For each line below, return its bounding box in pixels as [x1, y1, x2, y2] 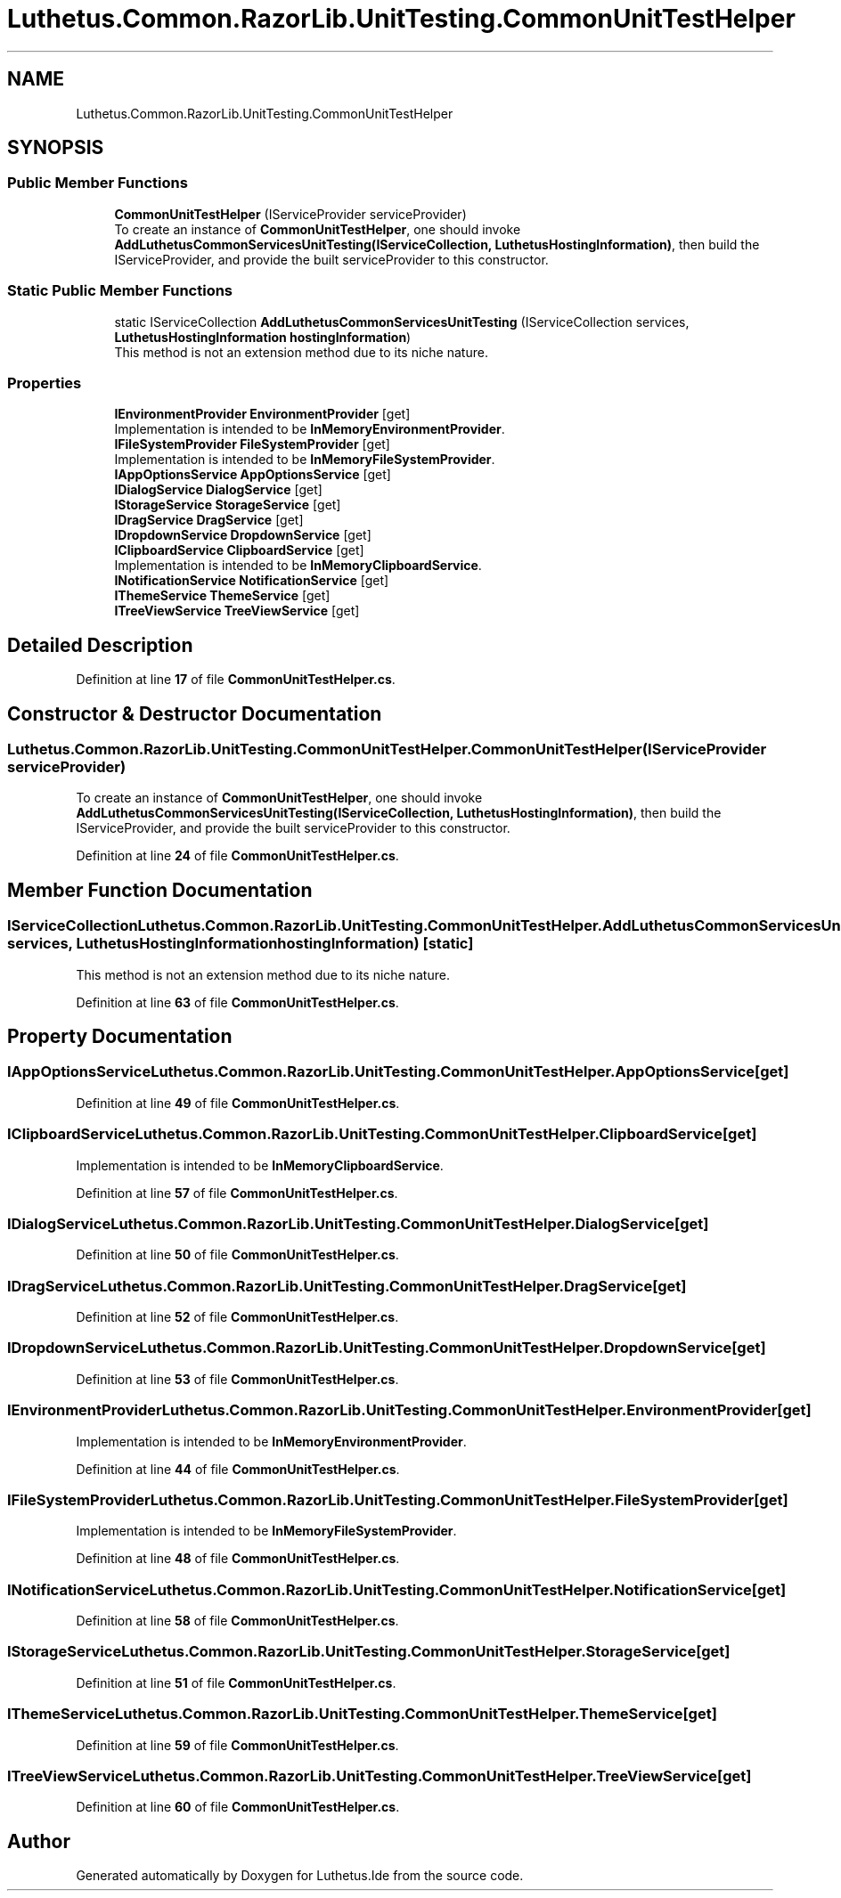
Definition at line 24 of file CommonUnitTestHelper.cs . [76, 848, 399, 864]
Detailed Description [7, 633, 193, 656]
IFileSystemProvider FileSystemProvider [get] [114, 436, 390, 452]
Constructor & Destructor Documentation [7, 702, 382, 725]
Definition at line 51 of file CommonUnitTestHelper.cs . [76, 1674, 396, 1690]
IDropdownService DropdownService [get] [114, 527, 372, 543]
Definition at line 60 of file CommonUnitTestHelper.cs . [76, 1799, 400, 1815]
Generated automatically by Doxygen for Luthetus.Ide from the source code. [76, 1868, 524, 1884]
